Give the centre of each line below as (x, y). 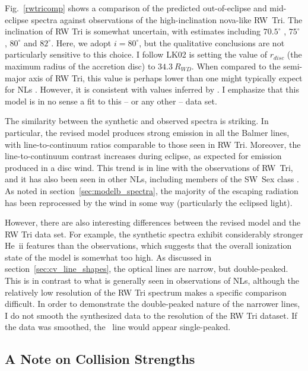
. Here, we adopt (81, 42)
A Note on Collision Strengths (100, 359)
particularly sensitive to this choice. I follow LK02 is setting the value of (136, 54)
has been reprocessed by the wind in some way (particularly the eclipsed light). (149, 202)
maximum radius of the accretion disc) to (80, 66)
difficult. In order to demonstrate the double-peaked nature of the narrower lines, (153, 304)
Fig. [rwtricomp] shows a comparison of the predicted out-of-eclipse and (136, 8)
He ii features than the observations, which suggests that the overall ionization (148, 245)
